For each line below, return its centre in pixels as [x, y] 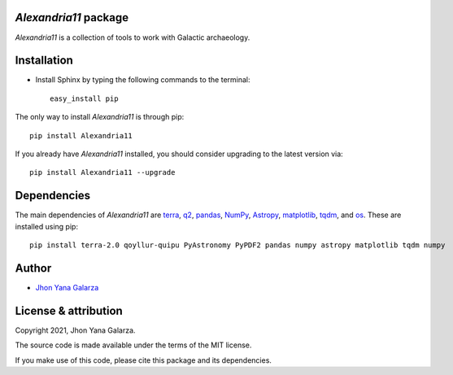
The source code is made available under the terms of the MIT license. [133, 345]
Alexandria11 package [72, 17]
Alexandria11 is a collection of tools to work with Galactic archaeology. [133, 37]
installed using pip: [47, 226]
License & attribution [69, 310]
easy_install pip [84, 98]
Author [33, 268]
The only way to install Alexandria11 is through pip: [100, 117]
